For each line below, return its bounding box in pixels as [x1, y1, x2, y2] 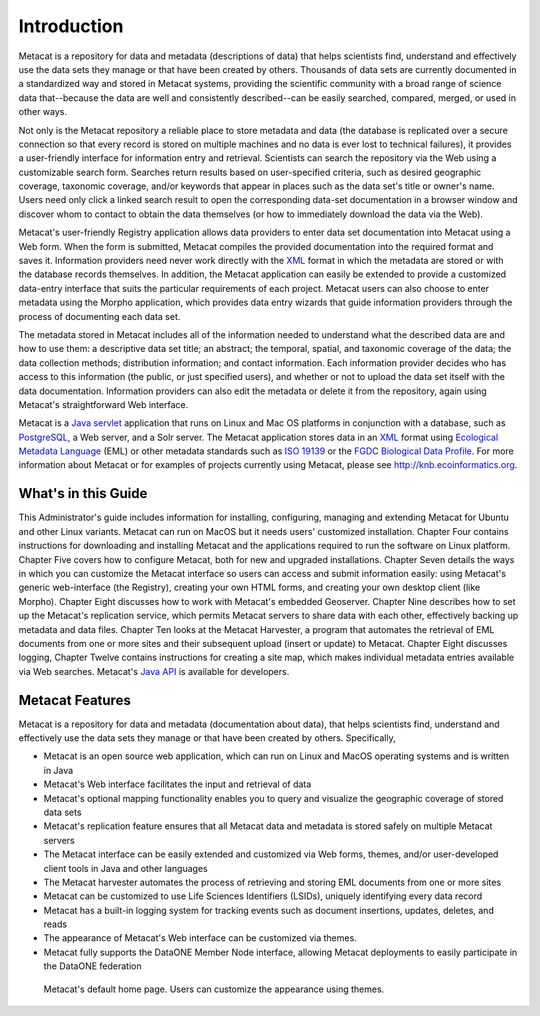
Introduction [18, 15, 124, 37]
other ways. [18, 106, 68, 118]
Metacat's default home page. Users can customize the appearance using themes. [43, 983, 385, 995]
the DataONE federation [43, 960, 142, 972]
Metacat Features [18, 691, 132, 709]
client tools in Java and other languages [43, 862, 209, 874]
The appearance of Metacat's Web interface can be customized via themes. [43, 932, 357, 944]
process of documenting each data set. [18, 310, 181, 322]
